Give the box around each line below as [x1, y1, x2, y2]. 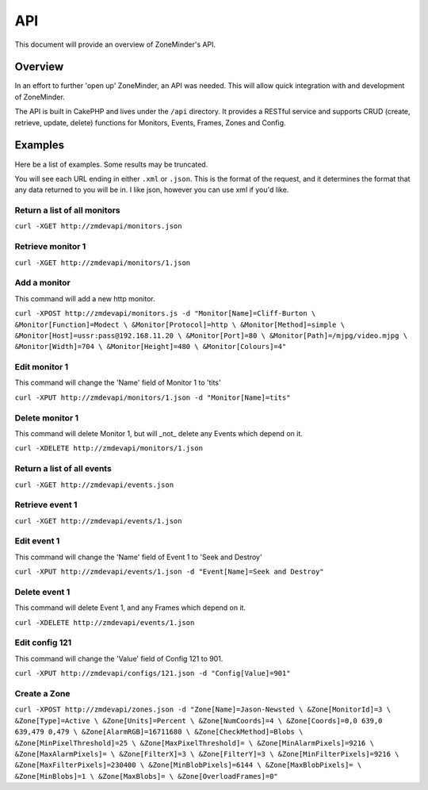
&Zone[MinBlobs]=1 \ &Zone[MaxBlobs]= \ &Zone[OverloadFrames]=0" [14, 772, 279, 780]
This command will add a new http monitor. [14, 293, 156, 303]
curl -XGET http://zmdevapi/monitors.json [14, 222, 182, 231]
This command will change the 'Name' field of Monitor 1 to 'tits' [14, 378, 221, 388]
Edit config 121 [14, 637, 72, 648]
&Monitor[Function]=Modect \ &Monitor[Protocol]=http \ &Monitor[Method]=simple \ [14, 320, 345, 329]
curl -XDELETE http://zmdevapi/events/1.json [14, 618, 195, 627]
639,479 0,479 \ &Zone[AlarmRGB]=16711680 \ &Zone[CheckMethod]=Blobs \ [14, 727, 304, 737]
